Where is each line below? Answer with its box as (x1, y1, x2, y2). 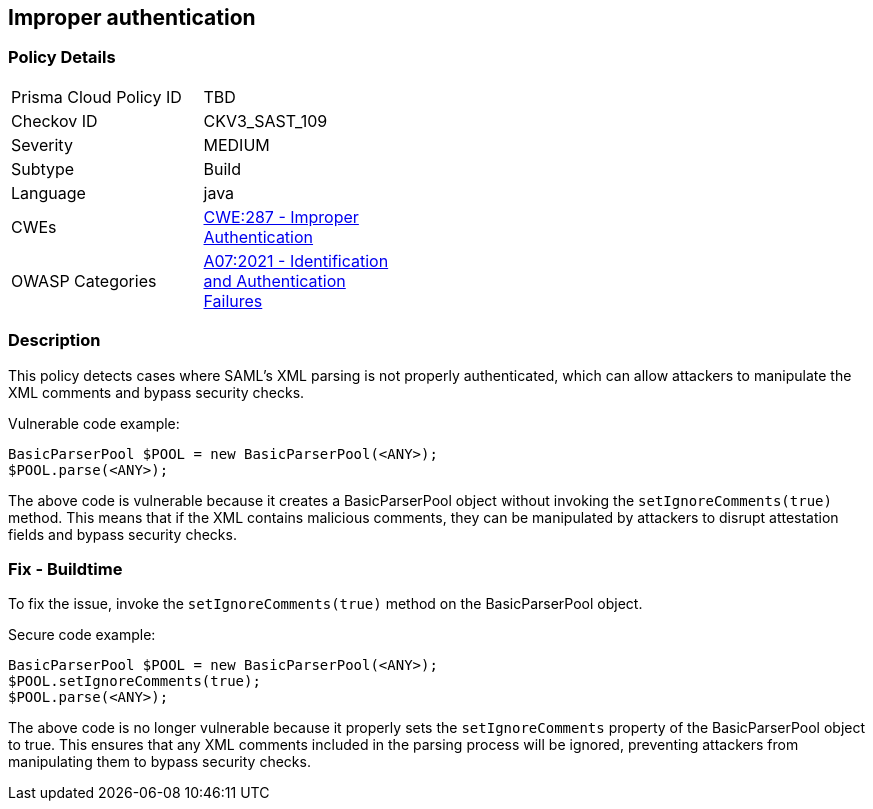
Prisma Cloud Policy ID (11, 86, 182, 107)
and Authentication (203, 270, 346, 291)
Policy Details (8, 47, 116, 68)
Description (8, 330, 101, 351)
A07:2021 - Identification (203, 250, 389, 271)
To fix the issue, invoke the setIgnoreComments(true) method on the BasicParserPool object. (8, 595, 643, 613)
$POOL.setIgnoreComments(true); (8, 673, 261, 690)
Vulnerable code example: (8, 414, 180, 432)
